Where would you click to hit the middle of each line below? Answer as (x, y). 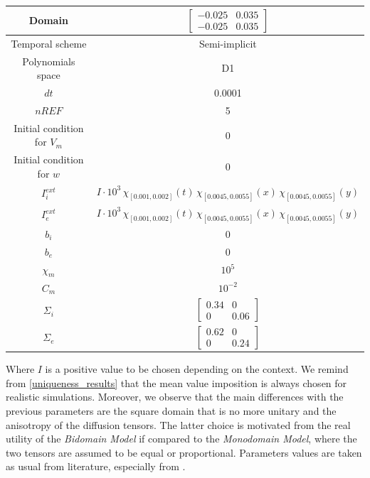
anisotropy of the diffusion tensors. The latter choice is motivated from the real (178, 424)
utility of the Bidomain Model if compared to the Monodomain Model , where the (181, 439)
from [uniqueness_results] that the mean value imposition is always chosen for (176, 382)
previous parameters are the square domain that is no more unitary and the (171, 410)
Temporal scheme (49, 43)
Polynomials (49, 61)
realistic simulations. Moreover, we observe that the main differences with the (175, 397)
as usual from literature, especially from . (96, 466)
